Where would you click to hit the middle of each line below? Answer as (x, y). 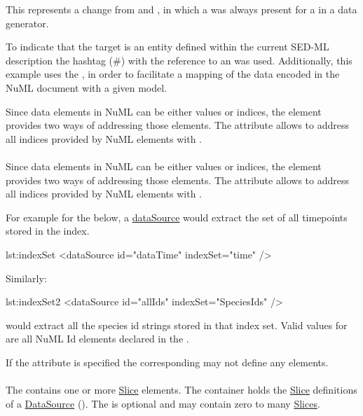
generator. (27, 23)
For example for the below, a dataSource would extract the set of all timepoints (177, 217)
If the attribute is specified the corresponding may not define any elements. (167, 362)
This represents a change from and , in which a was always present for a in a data (181, 9)
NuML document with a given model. (87, 87)
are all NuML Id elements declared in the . (97, 339)
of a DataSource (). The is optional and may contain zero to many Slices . (163, 403)
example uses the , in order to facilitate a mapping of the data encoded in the (173, 74)
